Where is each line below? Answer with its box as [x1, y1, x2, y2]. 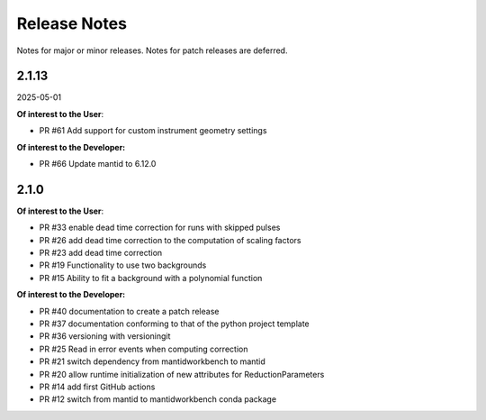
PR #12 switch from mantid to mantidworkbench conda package [39, 394, 277, 405]
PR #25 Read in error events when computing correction [39, 343, 248, 354]
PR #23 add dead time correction [39, 248, 163, 259]
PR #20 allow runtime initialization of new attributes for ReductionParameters [39, 369, 325, 379]
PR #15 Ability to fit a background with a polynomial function [39, 272, 263, 283]
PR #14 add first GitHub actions [39, 381, 156, 392]
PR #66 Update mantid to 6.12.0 [39, 159, 157, 169]
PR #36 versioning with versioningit [39, 331, 171, 342]
